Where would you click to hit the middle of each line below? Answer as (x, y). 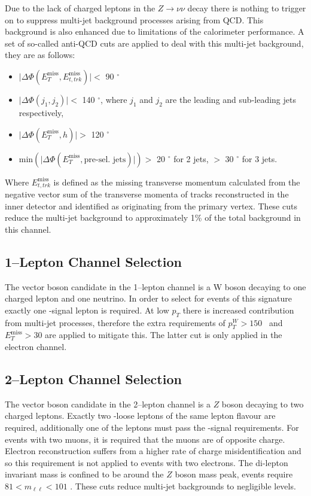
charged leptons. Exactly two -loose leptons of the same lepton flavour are (140, 416)
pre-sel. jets (105, 159)
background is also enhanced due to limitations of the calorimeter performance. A (155, 31)
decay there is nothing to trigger (247, 8)
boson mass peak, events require (234, 474)
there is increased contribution (238, 310)
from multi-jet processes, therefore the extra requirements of (115, 322)
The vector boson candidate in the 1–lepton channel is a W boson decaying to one (155, 286)
